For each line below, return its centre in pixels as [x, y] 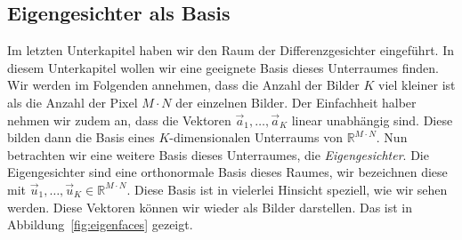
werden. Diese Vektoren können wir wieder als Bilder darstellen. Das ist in [210, 207]
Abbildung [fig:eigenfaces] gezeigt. [100, 224]
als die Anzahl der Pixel [73, 102]
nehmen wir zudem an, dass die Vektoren [119, 120]
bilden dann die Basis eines [81, 137]
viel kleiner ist [417, 85]
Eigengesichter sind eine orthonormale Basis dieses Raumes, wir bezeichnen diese [227, 172]
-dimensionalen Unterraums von [256, 137]
